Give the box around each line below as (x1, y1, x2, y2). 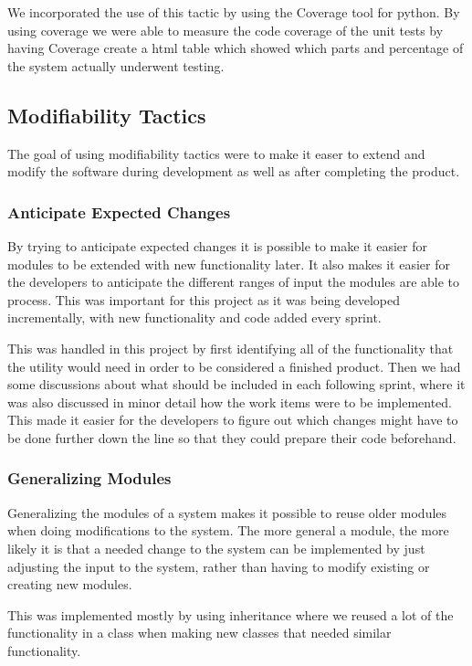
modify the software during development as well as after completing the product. (7, 162, 460, 181)
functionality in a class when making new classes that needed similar (7, 623, 392, 642)
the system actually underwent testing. (7, 56, 225, 75)
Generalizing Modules (7, 467, 172, 490)
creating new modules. (7, 575, 132, 594)
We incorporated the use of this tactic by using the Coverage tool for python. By (7, 3, 460, 21)
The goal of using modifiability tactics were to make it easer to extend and (7, 143, 425, 163)
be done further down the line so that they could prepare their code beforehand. (7, 428, 456, 447)
